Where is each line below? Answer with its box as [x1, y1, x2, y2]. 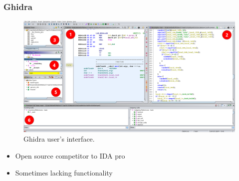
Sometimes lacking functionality [15, 167, 113, 178]
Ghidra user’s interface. [23, 134, 95, 144]
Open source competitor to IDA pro [15, 151, 125, 161]
